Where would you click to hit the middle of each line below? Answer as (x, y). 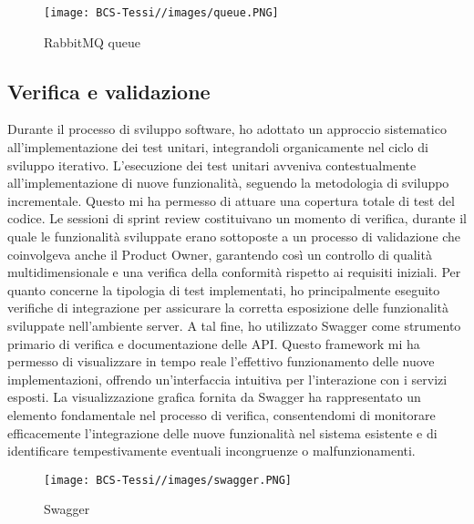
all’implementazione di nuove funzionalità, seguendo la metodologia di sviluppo (228, 183)
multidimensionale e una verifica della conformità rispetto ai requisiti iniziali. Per (234, 272)
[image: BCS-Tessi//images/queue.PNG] (161, 13)
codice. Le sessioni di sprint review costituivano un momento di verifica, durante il (237, 218)
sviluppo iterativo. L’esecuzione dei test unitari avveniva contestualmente (212, 164)
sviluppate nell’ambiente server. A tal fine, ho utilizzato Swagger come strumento (234, 325)
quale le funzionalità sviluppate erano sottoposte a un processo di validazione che (234, 236)
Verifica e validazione (109, 91)
